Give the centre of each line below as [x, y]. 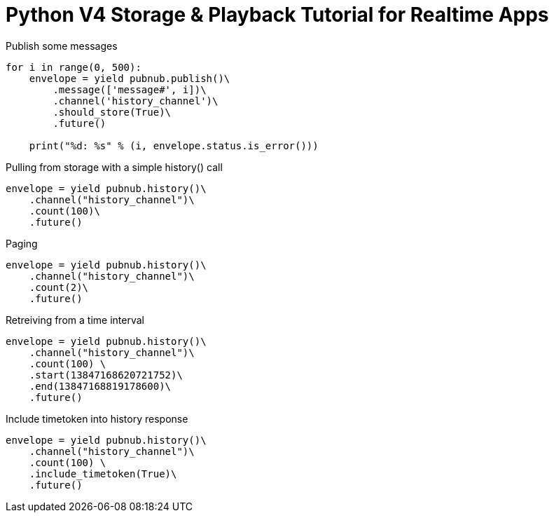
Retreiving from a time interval [75, 320]
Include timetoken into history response [97, 418]
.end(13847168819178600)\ [100, 386]
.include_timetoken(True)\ [103, 473]
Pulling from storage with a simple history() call [114, 167]
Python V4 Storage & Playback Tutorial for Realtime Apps [277, 15]
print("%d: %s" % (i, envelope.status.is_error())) [174, 145]
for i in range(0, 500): [74, 67]
